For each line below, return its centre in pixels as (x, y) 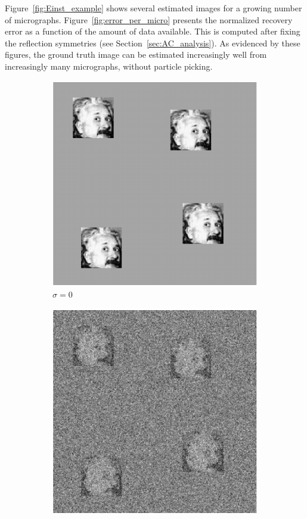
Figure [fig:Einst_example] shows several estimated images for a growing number (153, 8)
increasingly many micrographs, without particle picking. (109, 66)
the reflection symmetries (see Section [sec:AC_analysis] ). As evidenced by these (153, 43)
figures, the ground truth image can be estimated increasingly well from (136, 54)
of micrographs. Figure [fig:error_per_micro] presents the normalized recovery (149, 19)
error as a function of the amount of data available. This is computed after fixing (153, 31)
